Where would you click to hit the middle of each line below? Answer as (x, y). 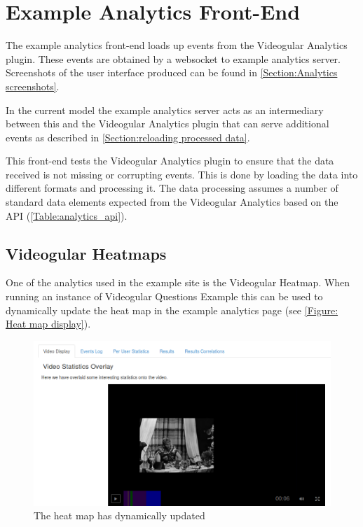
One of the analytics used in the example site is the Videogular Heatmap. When (178, 282)
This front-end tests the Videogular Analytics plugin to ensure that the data (170, 161)
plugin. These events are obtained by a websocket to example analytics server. (173, 58)
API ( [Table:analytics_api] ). (67, 215)
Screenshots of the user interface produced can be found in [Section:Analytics (172, 72)
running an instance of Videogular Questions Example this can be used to (164, 296)
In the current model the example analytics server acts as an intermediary (165, 110)
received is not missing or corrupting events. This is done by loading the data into (182, 174)
